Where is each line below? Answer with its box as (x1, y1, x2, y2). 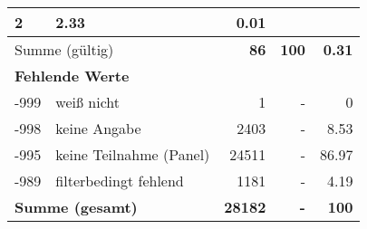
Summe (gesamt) (14, 196, 138, 217)
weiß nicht (55, 91, 120, 112)
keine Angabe (55, 118, 141, 138)
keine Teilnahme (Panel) (55, 144, 210, 165)
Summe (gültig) (14, 39, 114, 60)
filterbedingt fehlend (55, 170, 184, 191)
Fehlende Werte (14, 65, 130, 86)
